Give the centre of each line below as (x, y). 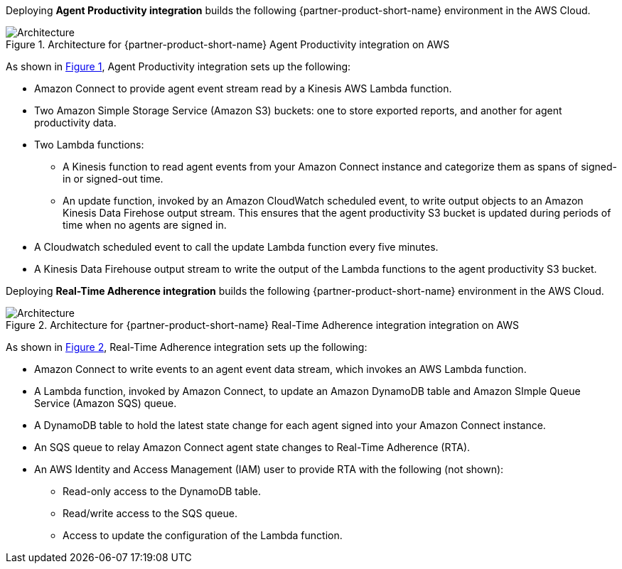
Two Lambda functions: (89, 145)
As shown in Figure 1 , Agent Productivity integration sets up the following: (178, 66)
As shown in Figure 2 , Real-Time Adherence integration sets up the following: (187, 347)
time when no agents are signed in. (145, 225)
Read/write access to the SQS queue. (150, 513)
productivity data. (75, 123)
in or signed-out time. (113, 179)
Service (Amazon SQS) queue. (106, 403)
